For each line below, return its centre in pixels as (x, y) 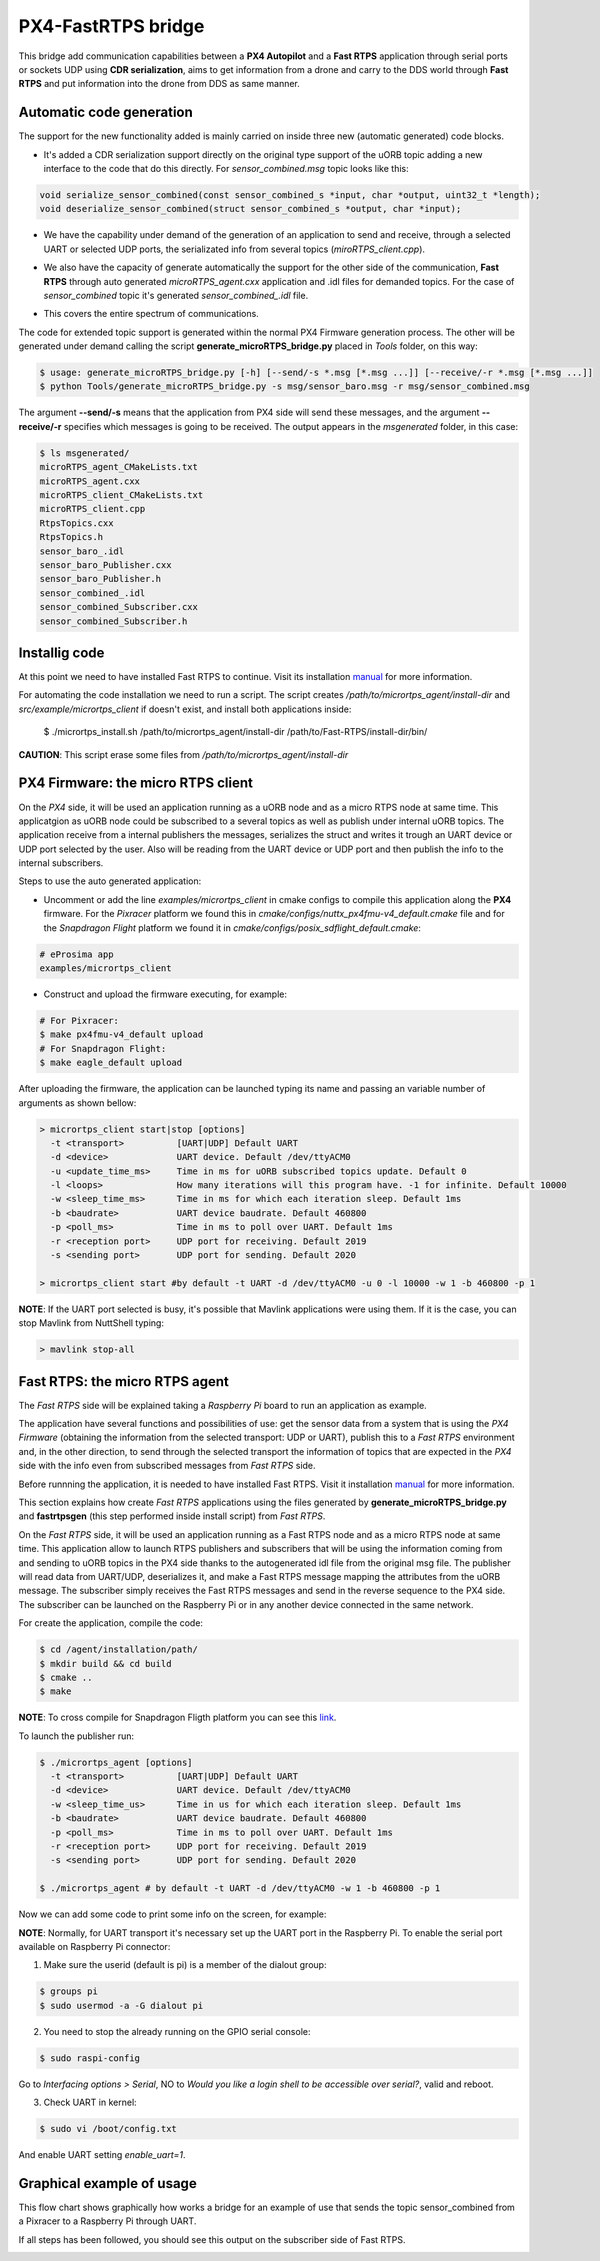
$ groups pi (69, 1991)
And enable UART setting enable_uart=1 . (102, 2154)
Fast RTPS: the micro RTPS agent (124, 1381)
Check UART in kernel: (90, 2102)
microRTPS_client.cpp (92, 509)
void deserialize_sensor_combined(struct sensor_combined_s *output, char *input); (250, 209)
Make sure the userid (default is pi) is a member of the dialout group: (185, 1965)
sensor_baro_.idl (82, 551)
